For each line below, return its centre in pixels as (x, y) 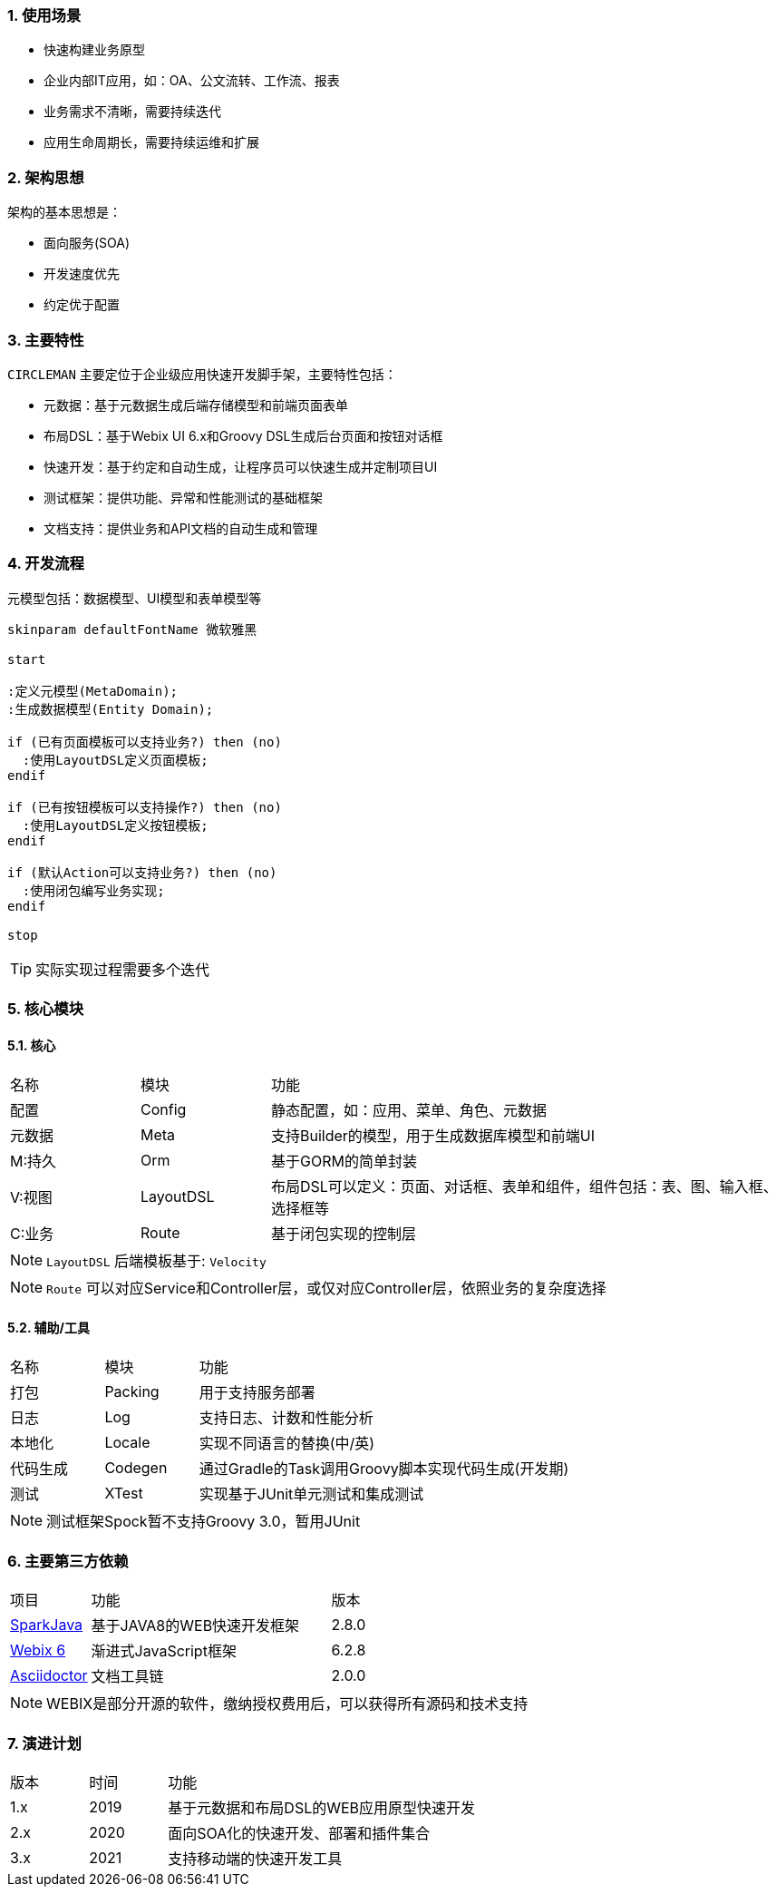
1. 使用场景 (44, 15)
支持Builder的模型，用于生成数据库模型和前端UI (433, 1136)
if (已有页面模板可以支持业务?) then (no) (145, 742)
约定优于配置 (82, 305)
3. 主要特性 (46, 340)
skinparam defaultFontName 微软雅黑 (132, 629)
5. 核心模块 (46, 1009)
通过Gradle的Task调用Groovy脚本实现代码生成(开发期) (384, 1469)
